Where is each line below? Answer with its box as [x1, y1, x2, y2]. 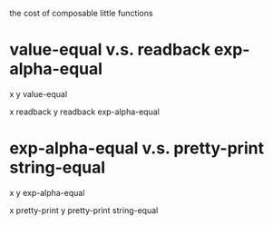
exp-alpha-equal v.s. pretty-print [9, 138, 265, 159]
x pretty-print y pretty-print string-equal [9, 204, 159, 216]
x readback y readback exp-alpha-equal [9, 106, 161, 117]
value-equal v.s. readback [9, 40, 211, 60]
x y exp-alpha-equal [9, 187, 85, 198]
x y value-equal [9, 88, 68, 99]
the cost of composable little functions [9, 8, 153, 18]
